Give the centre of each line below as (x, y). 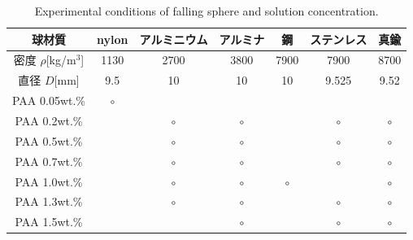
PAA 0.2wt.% (49, 120)
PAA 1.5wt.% (49, 222)
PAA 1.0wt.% (49, 181)
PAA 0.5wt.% (49, 140)
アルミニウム (174, 39)
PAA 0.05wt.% (49, 100)
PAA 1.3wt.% (49, 201)
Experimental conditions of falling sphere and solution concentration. (206, 11)
